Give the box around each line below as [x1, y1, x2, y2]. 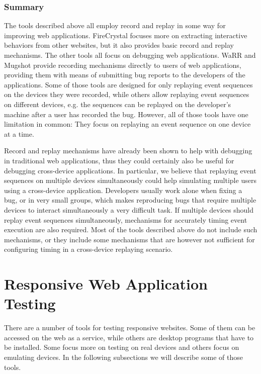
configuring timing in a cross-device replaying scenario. [4, 244, 173, 254]
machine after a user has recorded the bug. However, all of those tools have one [4, 109, 248, 119]
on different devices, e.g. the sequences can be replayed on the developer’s [4, 99, 231, 109]
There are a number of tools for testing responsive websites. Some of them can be [4, 322, 255, 333]
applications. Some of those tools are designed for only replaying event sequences [4, 79, 253, 89]
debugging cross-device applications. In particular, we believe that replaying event [4, 165, 256, 175]
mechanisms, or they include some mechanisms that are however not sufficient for [4, 234, 255, 244]
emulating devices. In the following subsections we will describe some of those [4, 351, 243, 362]
